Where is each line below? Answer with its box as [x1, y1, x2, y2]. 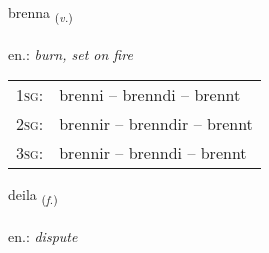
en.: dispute [8, 226, 78, 247]
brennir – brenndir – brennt [59, 112, 253, 136]
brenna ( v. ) [8, 2, 73, 25]
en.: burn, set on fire [8, 43, 133, 64]
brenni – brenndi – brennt [59, 83, 241, 107]
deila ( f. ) [8, 184, 58, 208]
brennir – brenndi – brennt [59, 141, 247, 165]
